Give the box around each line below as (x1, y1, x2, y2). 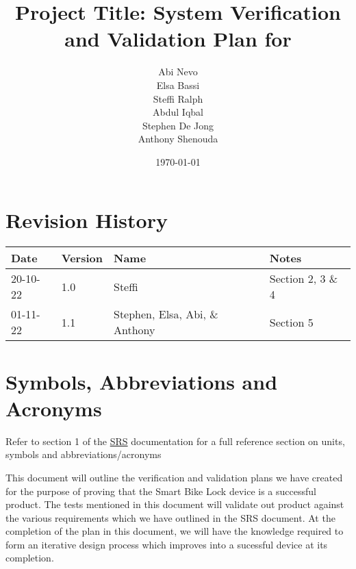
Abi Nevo (158, 64, 198, 79)
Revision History (5, 206, 168, 234)
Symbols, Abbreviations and (5, 367, 278, 395)
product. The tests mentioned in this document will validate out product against (5, 497, 344, 511)
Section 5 (269, 314, 314, 330)
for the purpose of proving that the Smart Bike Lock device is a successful (5, 483, 316, 498)
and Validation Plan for (64, 25, 292, 53)
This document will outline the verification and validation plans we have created (5, 470, 343, 484)
